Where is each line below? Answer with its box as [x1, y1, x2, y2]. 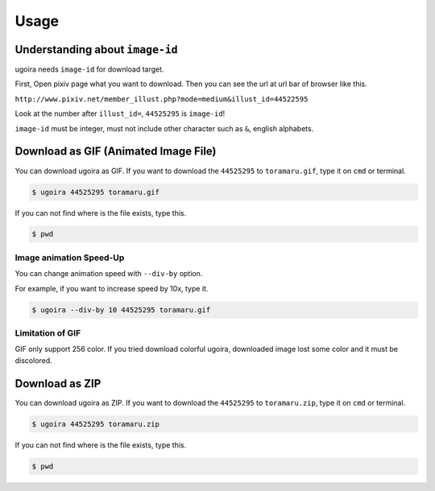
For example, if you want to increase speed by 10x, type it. [14, 283, 209, 293]
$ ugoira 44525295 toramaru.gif [31, 188, 160, 196]
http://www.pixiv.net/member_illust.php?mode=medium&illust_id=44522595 [14, 94, 309, 104]
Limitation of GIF [14, 327, 81, 338]
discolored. [14, 355, 52, 365]
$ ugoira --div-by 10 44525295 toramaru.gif [31, 305, 211, 314]
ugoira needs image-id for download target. [14, 64, 164, 74]
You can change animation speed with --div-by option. [14, 269, 203, 279]
